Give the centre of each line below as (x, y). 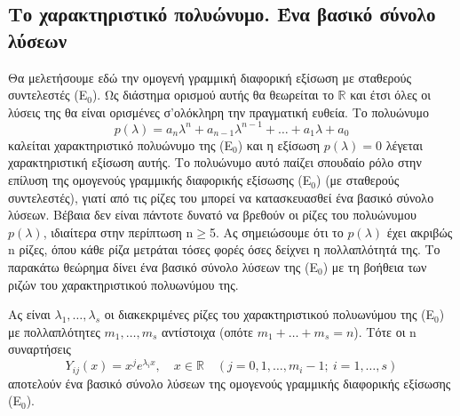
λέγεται (404, 144)
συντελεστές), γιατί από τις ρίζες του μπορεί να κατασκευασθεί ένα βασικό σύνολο (221, 197)
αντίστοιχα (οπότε (207, 331)
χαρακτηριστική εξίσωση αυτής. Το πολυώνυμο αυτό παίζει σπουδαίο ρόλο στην (215, 162)
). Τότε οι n (385, 331)
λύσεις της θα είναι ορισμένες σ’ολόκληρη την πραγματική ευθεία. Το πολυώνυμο (218, 112)
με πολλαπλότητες (54, 331)
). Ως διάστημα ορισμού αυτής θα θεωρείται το (213, 95)
